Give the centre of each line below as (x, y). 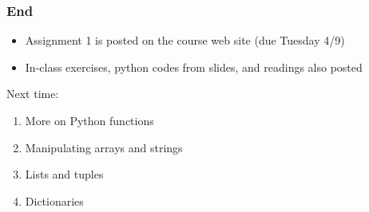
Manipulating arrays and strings (104, 147)
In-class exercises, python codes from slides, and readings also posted (194, 67)
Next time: (33, 94)
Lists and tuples (64, 174)
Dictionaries (54, 200)
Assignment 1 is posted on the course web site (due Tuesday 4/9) (185, 40)
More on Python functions (89, 120)
